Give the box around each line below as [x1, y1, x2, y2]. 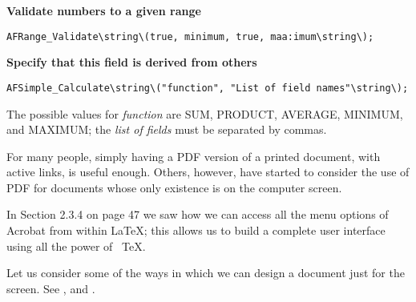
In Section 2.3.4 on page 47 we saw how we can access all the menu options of [6, 206, 389, 223]
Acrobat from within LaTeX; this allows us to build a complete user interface [6, 222, 386, 239]
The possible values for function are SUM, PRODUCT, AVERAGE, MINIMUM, [6, 105, 403, 122]
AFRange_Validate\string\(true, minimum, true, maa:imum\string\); [6, 30, 374, 42]
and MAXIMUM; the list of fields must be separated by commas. [6, 121, 327, 138]
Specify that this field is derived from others [6, 54, 257, 70]
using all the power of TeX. [6, 237, 146, 254]
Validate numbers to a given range [6, 2, 201, 18]
